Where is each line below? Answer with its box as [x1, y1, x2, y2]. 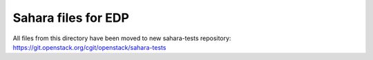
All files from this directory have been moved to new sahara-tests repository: [12, 34, 231, 42]
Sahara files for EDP [12, 10, 129, 25]
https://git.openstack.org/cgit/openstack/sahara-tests [12, 43, 166, 51]
